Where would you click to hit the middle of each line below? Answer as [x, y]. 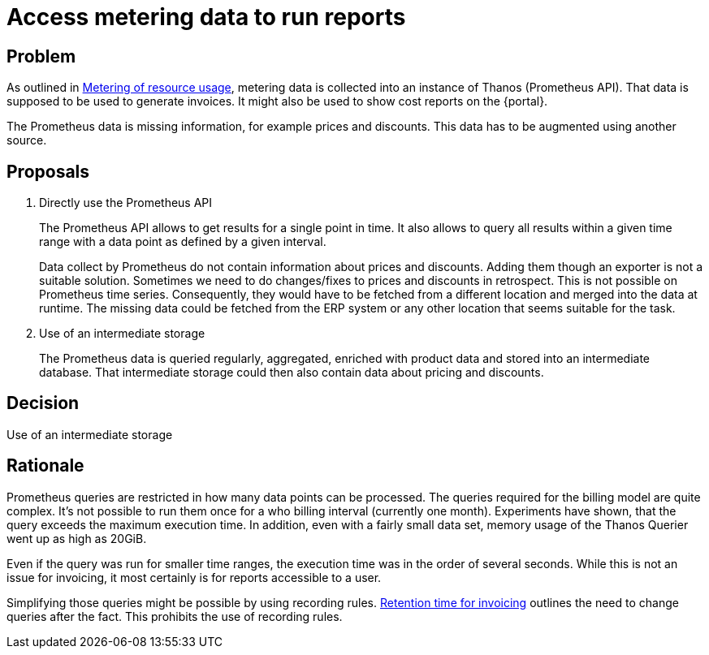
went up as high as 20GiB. [77, 538]
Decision [43, 403]
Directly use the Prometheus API [126, 203]
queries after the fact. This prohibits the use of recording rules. [175, 616]
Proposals [48, 171]
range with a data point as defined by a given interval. [183, 242]
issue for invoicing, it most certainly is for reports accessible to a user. [194, 577]
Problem [41, 56]
